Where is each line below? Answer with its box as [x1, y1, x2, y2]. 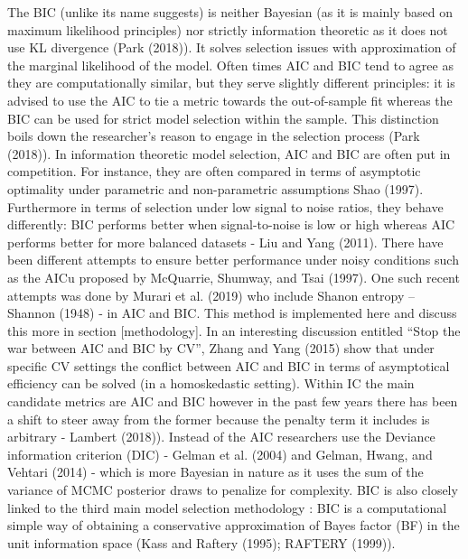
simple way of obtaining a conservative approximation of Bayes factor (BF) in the [7, 516, 460, 535]
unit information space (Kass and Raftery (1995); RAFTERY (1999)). [7, 533, 396, 552]
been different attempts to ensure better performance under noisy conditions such [7, 250, 459, 269]
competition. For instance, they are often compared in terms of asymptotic [7, 162, 421, 181]
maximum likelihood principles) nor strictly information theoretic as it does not [7, 20, 448, 39]
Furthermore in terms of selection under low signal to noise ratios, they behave [7, 197, 444, 216]
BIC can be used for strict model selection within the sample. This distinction [7, 108, 439, 127]
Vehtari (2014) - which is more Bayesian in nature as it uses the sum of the [7, 462, 424, 481]
